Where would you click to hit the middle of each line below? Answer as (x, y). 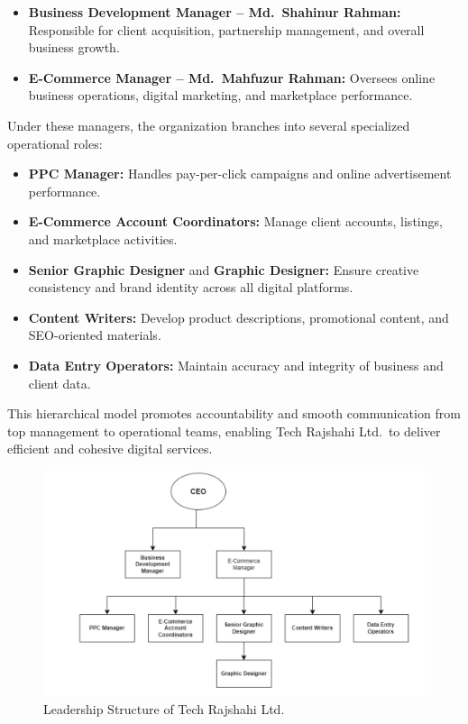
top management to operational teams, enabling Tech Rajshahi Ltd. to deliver (224, 431)
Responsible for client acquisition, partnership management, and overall (226, 29)
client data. (60, 383)
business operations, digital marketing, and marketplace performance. (220, 95)
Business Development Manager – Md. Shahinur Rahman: (215, 12)
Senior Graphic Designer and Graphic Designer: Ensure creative (224, 269)
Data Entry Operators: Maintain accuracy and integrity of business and (236, 365)
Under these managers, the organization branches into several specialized (209, 125)
